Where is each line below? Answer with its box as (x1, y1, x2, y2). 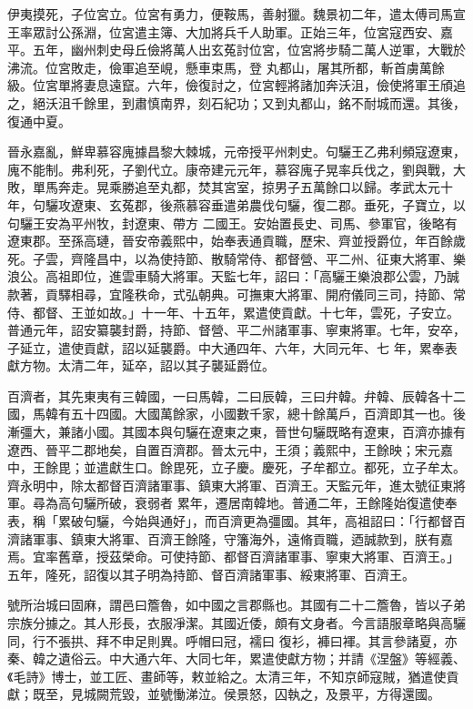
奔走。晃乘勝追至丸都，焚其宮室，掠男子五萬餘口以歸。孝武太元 (57, 177, 440, 197)
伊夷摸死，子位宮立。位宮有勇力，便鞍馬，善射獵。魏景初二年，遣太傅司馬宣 (7, 5, 466, 23)
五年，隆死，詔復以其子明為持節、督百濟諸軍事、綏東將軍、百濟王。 (7, 564, 415, 583)
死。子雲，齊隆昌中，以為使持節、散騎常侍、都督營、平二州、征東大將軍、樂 (7, 248, 466, 268)
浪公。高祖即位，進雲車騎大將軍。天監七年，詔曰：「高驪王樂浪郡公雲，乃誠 (7, 267, 459, 286)
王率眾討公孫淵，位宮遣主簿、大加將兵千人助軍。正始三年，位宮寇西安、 (7, 22, 440, 41)
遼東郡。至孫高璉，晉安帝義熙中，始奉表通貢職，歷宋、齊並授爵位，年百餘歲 (7, 231, 466, 250)
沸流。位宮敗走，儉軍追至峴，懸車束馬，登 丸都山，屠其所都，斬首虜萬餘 (7, 57, 445, 76)
